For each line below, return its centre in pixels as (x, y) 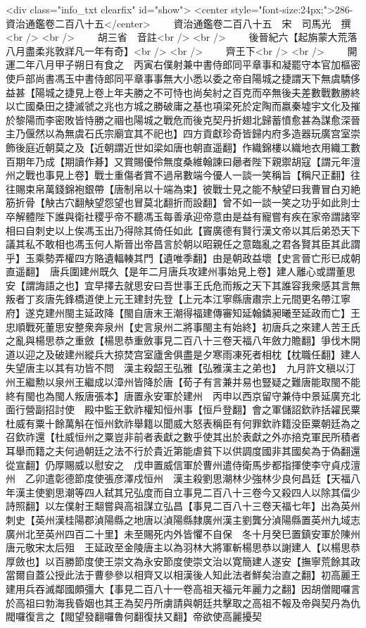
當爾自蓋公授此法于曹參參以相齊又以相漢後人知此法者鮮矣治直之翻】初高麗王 (183, 575)
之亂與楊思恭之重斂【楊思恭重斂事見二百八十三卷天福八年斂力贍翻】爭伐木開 (183, 340)
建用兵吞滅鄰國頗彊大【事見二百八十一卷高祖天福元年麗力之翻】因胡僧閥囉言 (183, 588)
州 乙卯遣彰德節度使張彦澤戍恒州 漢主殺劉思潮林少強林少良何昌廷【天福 (178, 478)
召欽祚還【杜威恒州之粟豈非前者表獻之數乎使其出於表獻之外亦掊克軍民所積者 (183, 437)
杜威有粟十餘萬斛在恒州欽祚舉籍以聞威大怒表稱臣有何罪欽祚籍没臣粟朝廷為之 (183, 423)
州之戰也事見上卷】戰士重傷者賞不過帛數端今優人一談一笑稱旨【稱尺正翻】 (178, 175)
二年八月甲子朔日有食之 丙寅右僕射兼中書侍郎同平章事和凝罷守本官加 (178, 64)
